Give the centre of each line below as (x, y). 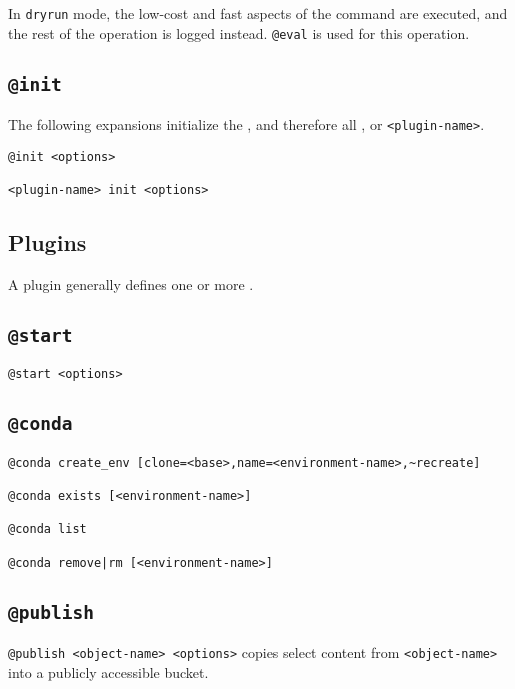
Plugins (47, 242)
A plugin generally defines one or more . (131, 283)
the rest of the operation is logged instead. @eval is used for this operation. (239, 32)
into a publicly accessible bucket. (108, 671)
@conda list (47, 529)
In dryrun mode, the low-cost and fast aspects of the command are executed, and (258, 13)
